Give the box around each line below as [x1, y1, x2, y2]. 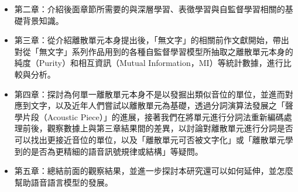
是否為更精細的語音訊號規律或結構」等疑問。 [30, 145, 203, 157]
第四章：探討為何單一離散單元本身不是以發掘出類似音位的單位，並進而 [14, 88, 285, 100]
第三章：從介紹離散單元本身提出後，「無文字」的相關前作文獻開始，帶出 [14, 34, 289, 46]
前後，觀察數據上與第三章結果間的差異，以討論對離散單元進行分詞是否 [22, 122, 293, 134]
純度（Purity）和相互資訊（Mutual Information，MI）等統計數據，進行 [14, 57, 283, 69]
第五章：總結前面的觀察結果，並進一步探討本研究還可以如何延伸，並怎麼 [14, 165, 293, 177]
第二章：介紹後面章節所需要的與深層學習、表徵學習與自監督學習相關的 [14, 3, 285, 15]
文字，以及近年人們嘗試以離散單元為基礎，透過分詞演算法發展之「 [30, 99, 285, 111]
